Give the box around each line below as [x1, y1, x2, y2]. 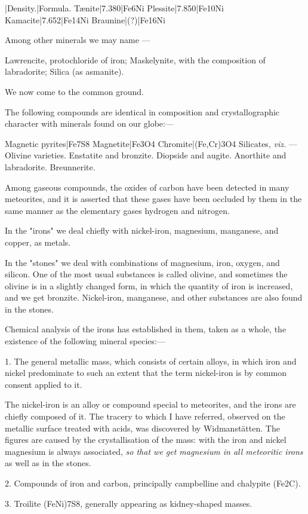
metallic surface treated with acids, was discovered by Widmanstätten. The [5, 421, 280, 434]
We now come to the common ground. [5, 85, 144, 97]
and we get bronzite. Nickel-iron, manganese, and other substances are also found [5, 291, 303, 304]
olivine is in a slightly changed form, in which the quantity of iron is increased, [5, 279, 293, 292]
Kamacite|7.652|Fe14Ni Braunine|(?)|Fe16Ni [5, 13, 165, 26]
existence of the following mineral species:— [5, 335, 165, 347]
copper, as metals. [5, 235, 71, 248]
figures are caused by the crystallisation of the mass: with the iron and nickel [5, 433, 287, 446]
